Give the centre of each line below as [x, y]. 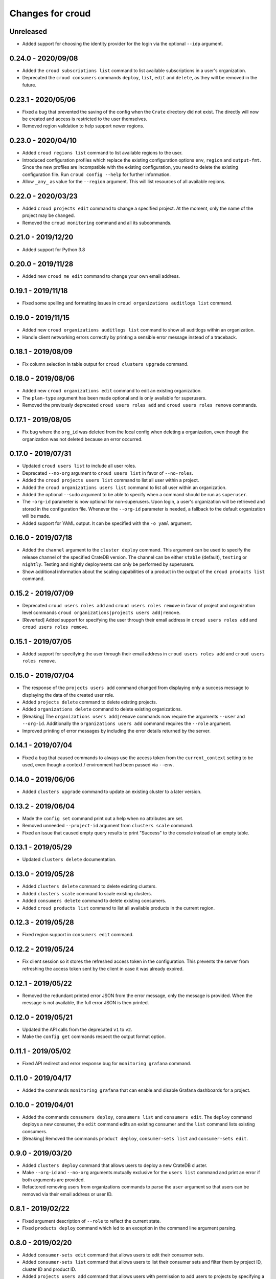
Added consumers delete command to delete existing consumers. [94, 901]
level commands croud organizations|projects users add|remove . [101, 613]
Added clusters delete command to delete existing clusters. [89, 886]
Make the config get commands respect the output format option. [94, 1037]
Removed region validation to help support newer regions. [83, 126]
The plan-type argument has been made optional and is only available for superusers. [114, 398]
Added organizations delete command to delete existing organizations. [102, 709]
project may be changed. [49, 215]
